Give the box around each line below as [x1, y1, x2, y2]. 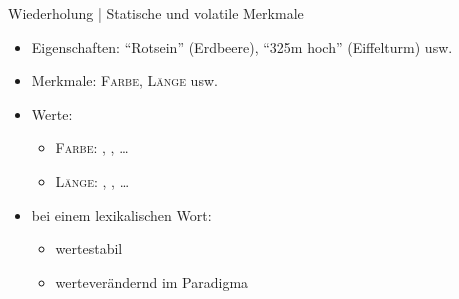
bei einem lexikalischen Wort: [31, 204, 212, 225]
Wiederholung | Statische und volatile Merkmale [8, 3, 304, 23]
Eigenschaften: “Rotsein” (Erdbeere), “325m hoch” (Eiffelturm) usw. [31, 36, 453, 57]
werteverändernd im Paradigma [55, 271, 249, 292]
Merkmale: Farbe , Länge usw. [31, 70, 218, 91]
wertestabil [55, 238, 123, 259]
